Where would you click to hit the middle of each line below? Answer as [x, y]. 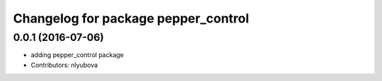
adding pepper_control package [77, 55]
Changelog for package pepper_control [131, 18]
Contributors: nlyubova [64, 65]
